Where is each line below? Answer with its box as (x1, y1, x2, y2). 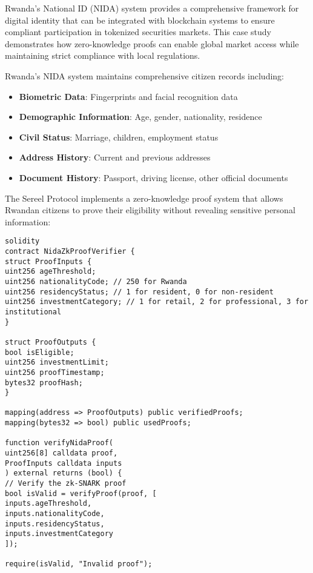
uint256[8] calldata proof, (5, 449, 118, 458)
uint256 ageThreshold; (5, 267, 96, 276)
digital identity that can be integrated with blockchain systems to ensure (5, 13, 275, 26)
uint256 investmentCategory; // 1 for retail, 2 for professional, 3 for (5, 297, 309, 306)
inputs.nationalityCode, (5, 509, 105, 518)
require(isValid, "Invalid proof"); (5, 560, 153, 569)
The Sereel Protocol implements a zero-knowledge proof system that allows (5, 191, 283, 204)
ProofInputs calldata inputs (5, 459, 122, 468)
